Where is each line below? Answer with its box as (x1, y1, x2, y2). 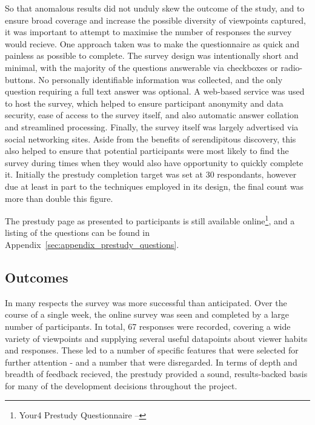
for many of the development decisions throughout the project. (5, 379, 237, 392)
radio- (280, 61, 303, 73)
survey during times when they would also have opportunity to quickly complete (5, 156, 303, 169)
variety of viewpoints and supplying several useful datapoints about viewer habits (5, 332, 308, 344)
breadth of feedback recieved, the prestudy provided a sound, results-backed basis (5, 367, 308, 380)
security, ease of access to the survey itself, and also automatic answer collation (5, 109, 299, 121)
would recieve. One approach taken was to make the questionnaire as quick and (5, 37, 300, 50)
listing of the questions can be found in (5, 226, 150, 239)
